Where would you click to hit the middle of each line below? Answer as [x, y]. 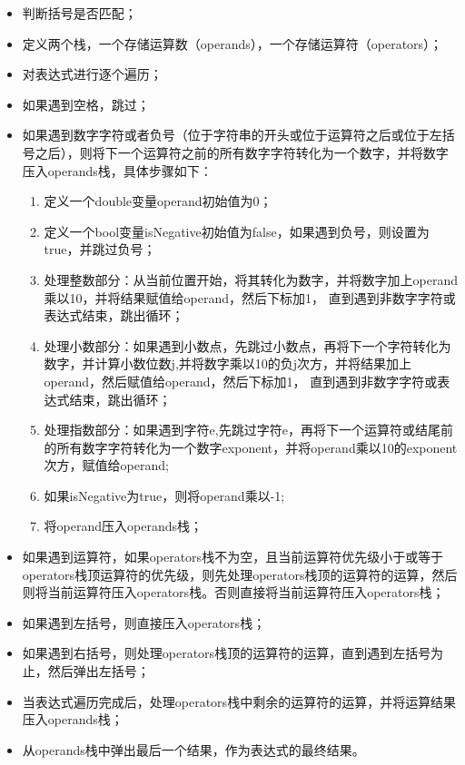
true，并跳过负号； [100, 249]
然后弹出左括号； [99, 671]
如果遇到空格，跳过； [86, 104]
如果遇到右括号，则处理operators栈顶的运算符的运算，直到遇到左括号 [227, 653]
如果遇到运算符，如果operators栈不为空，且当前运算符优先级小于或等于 [233, 557]
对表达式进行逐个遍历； [92, 74]
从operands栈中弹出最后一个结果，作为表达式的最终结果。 [193, 749]
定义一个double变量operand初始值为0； [158, 201]
